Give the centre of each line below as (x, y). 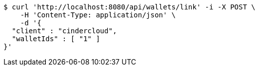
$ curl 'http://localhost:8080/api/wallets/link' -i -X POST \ (129, 7)
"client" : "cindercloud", (64, 31)
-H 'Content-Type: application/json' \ (98, 15)
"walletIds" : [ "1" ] (56, 39)
